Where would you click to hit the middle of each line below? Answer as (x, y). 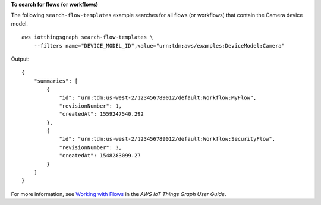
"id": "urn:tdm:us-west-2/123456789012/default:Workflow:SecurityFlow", (167, 139)
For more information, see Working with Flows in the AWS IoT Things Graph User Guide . (119, 194)
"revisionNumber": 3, (90, 147)
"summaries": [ (56, 81)
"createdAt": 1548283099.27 (100, 156)
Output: (20, 59)
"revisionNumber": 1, (90, 106)
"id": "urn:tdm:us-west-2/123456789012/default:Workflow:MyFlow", (158, 97)
